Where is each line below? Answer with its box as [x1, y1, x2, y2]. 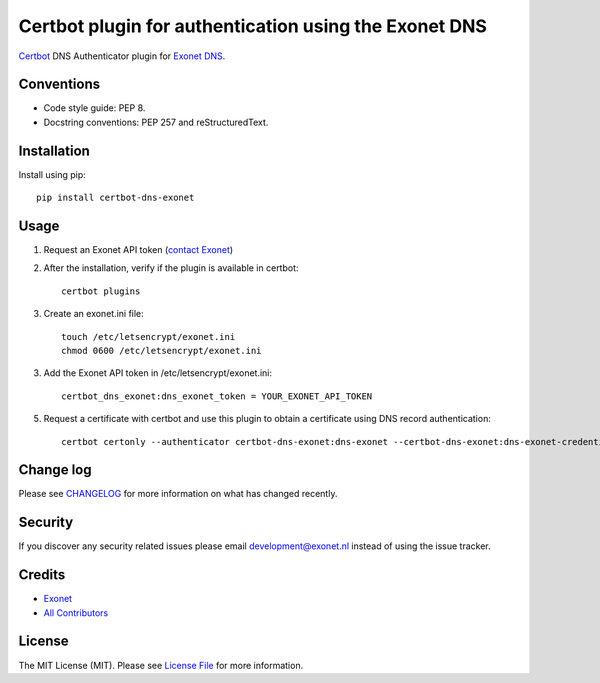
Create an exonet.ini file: [43, 308, 144, 320]
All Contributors [43, 606, 109, 619]
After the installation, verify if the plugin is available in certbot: [43, 262, 299, 274]
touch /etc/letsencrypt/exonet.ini [61, 331, 236, 342]
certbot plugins [61, 285, 141, 297]
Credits [18, 566, 66, 584]
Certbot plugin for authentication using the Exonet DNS [18, 15, 487, 37]
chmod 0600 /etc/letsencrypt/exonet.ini [61, 345, 262, 356]
